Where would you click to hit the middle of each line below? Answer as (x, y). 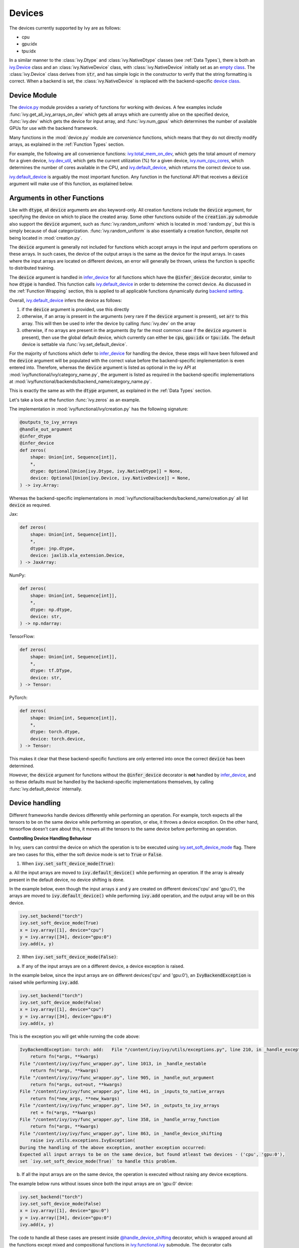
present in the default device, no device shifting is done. (67, 880)
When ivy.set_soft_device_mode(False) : (70, 957)
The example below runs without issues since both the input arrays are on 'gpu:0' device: (101, 1184)
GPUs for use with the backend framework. (54, 128)
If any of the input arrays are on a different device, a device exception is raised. (103, 966)
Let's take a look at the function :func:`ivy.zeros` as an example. (75, 400)
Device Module (33, 96)
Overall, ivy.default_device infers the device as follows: (66, 300)
